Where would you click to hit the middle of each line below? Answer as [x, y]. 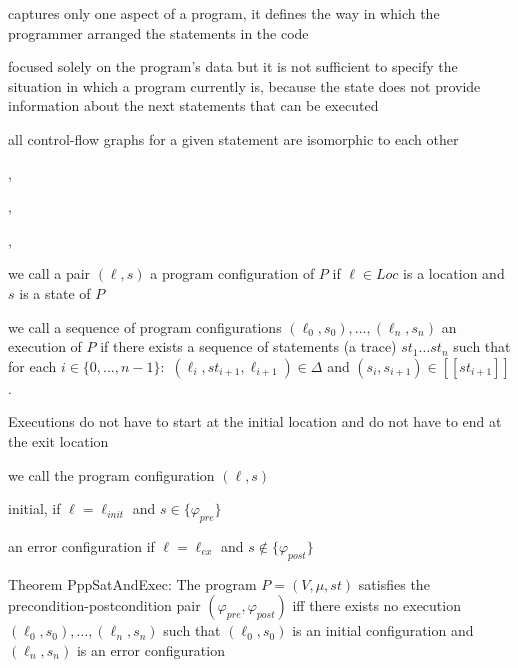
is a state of [55, 292]
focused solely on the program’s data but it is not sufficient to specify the [233, 66]
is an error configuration [150, 649]
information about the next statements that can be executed [193, 105]
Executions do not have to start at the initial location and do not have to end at [255, 421]
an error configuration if [81, 545]
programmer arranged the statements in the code [158, 32]
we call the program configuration [111, 474]
